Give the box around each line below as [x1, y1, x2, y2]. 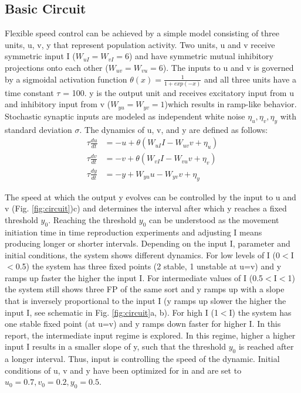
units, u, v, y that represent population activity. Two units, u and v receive [5, 38, 275, 50]
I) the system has [229, 306, 292, 318]
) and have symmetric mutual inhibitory [128, 50, 273, 62]
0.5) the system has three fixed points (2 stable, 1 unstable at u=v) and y [15, 260, 282, 272]
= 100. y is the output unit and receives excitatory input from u [63, 86, 294, 98]
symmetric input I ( [5, 50, 76, 62]
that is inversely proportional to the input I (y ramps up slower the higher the [5, 295, 286, 307]
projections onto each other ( [5, 61, 109, 73]
